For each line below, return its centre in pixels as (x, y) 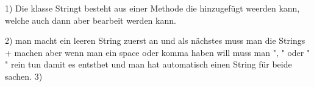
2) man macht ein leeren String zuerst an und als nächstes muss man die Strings (155, 40)
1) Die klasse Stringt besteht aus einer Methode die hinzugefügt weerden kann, (152, 8)
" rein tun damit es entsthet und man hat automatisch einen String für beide (148, 64)
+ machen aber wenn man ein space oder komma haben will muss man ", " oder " (158, 52)
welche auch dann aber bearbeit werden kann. (91, 20)
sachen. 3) (24, 76)
